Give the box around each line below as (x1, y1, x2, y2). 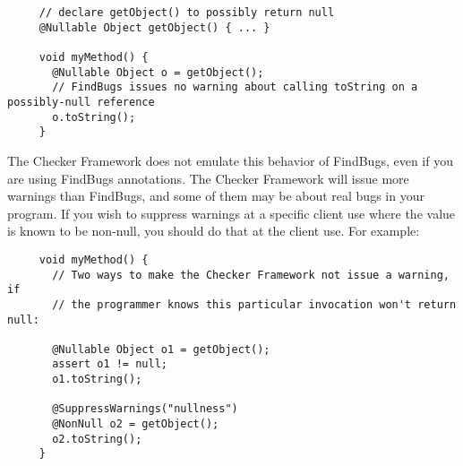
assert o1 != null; (52, 358, 167, 371)
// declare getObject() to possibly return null (39, 6, 335, 19)
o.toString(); (52, 110, 136, 124)
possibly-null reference (7, 95, 155, 108)
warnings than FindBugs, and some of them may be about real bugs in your (7, 186, 424, 205)
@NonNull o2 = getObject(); (52, 418, 219, 431)
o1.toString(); (52, 373, 142, 386)
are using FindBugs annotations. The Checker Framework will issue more (7, 168, 409, 187)
